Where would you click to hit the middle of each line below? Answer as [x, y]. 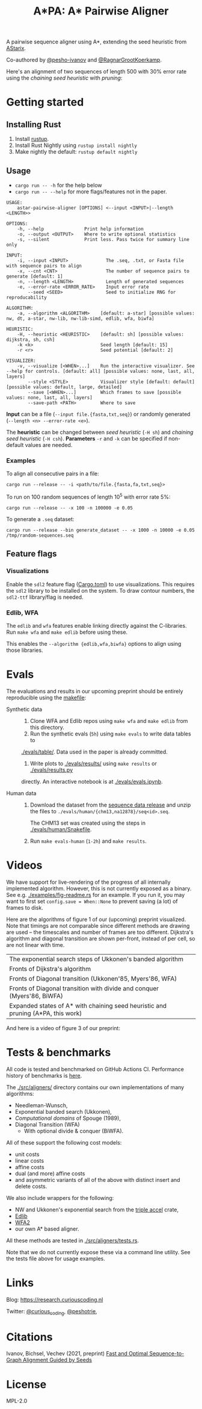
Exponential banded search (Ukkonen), [63, 1111]
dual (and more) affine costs [50, 1173]
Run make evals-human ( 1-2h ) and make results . [88, 841]
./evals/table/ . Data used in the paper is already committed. [95, 752]
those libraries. [25, 650]
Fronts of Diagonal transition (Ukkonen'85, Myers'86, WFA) [93, 978]
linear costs [29, 1160]
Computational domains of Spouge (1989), [68, 1118]
